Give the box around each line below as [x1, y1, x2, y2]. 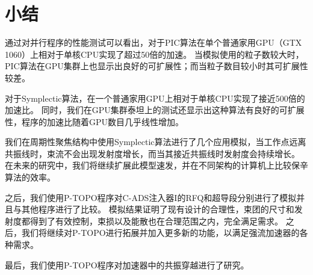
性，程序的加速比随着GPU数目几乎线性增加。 [5, 115, 184, 128]
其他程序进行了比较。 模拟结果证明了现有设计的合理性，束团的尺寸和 [21, 203, 294, 215]
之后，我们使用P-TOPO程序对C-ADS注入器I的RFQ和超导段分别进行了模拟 [5, 191, 297, 203]
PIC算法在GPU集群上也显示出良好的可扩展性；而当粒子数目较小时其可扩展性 [5, 60, 308, 72]
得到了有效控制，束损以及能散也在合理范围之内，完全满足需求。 [29, 214, 283, 227]
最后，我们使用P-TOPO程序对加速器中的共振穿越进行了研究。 [5, 258, 249, 271]
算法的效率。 [5, 171, 55, 184]
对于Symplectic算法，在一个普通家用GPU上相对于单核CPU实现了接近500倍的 [5, 91, 305, 104]
